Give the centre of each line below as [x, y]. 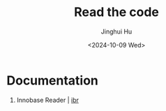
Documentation [53, 80]
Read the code [116, 12]
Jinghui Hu [116, 31]
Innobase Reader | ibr [48, 100]
